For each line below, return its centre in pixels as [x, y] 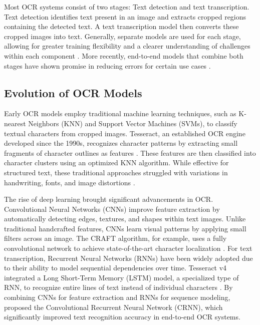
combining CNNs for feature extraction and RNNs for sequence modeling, [117, 297]
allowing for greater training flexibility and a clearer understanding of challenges [127, 46]
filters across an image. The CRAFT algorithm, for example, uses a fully [115, 238]
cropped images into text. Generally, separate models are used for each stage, [122, 36]
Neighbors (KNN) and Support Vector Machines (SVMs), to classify [133, 123]
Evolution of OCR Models [73, 92]
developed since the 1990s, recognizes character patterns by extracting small [121, 143]
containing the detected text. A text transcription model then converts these [121, 26]
